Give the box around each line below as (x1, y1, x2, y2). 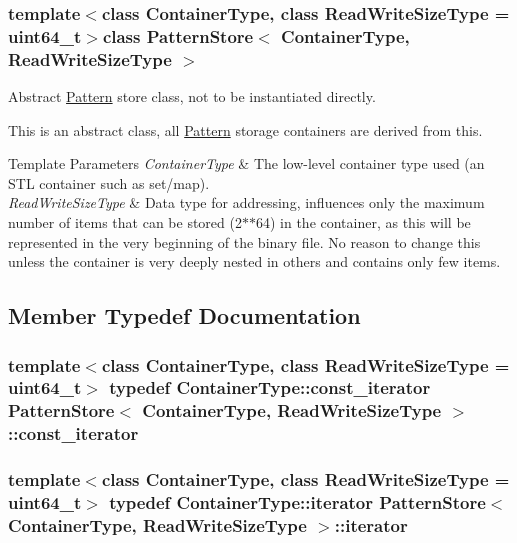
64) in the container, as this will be (255, 212, 471, 233)
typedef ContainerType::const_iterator (109, 375, 431, 400)
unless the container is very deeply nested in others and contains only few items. (8, 251, 501, 272)
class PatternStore (102, 23, 254, 48)
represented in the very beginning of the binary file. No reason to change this (8, 231, 481, 252)
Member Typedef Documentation (8, 300, 361, 331)
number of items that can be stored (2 (8, 212, 242, 233)
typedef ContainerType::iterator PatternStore (109, 490, 486, 515)
